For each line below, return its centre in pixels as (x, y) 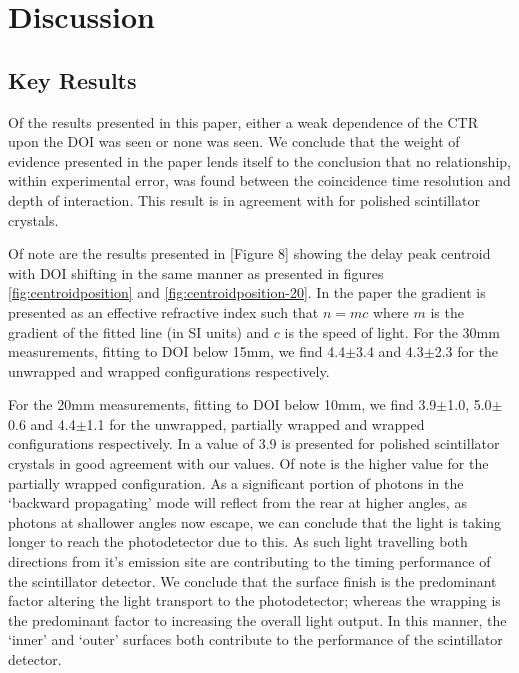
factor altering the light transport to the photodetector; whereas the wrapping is (254, 600)
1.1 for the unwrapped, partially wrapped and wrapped (255, 423)
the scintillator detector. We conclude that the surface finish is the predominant (252, 580)
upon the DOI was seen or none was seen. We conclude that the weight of (234, 141)
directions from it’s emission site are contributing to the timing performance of (249, 561)
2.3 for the (466, 351)
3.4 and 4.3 (390, 351)
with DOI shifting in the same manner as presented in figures (196, 272)
